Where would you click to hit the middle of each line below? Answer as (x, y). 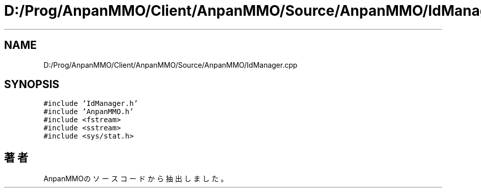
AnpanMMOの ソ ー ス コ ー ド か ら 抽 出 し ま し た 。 (136, 179)
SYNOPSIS (32, 85)
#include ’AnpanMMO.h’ (89, 112)
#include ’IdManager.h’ (91, 104)
